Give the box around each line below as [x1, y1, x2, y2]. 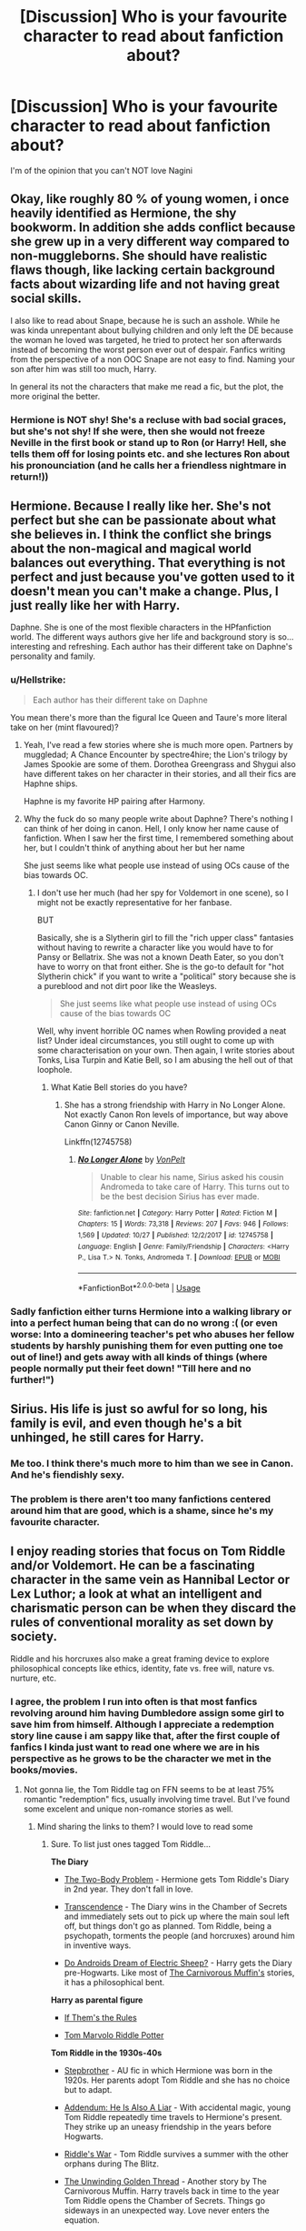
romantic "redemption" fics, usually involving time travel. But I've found [23, 1793, 291, 1804]
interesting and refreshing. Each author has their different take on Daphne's [10, 641, 293, 652]
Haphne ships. [23, 778, 78, 789]
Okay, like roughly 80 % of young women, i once [10, 191, 290, 207]
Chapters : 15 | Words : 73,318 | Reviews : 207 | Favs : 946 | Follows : [77, 1219, 289, 1229]
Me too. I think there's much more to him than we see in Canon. [10, 1457, 294, 1469]
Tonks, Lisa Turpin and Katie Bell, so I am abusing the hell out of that [36, 1054, 293, 1065]
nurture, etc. [10, 1672, 57, 1683]
